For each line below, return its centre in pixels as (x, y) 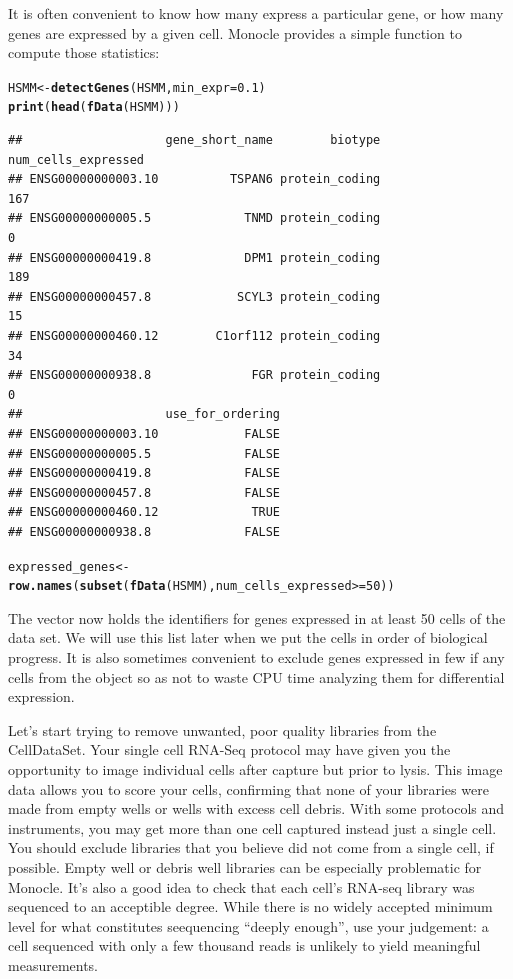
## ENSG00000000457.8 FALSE (144, 492)
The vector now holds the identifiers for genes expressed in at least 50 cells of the (257, 617)
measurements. (53, 964)
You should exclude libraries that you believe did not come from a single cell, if (251, 847)
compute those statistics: (84, 52)
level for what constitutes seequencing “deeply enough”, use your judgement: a (248, 925)
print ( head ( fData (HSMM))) (94, 107)
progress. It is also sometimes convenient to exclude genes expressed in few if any (256, 657)
